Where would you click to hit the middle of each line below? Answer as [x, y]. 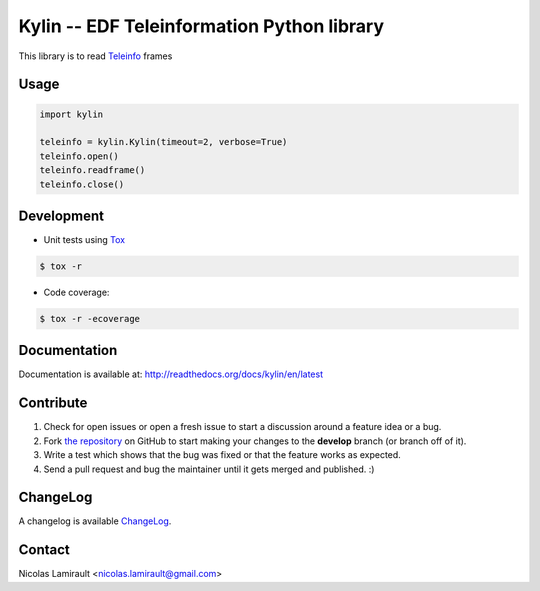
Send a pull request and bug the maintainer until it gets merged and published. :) [209, 469]
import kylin [71, 114]
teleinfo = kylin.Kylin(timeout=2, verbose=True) [163, 142]
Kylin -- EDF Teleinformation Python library [201, 26]
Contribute [53, 403]
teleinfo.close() [82, 184]
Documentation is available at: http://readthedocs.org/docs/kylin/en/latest [171, 374]
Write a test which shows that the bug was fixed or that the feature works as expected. [222, 455]
